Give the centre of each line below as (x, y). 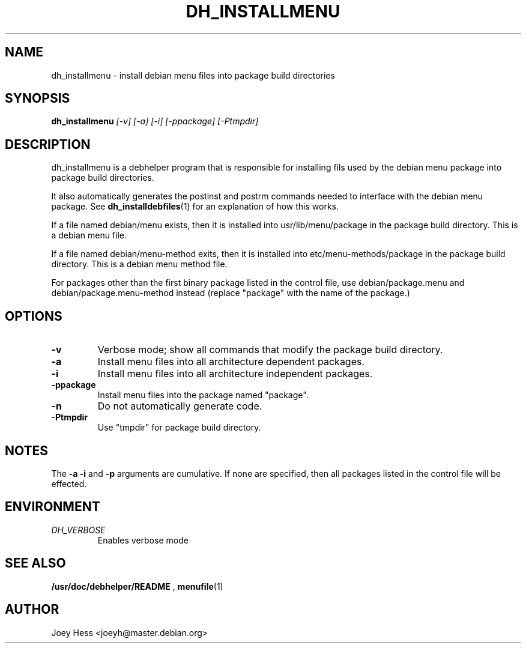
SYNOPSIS (38, 98)
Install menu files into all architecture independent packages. (235, 374)
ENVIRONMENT (53, 507)
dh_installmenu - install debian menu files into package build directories (193, 75)
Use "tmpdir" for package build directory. (179, 428)
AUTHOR (32, 610)
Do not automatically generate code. (180, 406)
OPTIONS (34, 316)
